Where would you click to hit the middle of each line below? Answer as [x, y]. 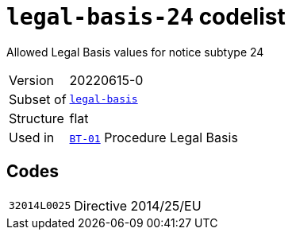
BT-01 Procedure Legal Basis [154, 137]
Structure [36, 118]
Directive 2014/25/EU [138, 205]
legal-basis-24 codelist [146, 17]
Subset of [38, 99]
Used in [32, 137]
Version [31, 80]
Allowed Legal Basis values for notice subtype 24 [135, 52]
